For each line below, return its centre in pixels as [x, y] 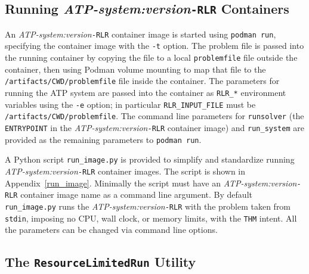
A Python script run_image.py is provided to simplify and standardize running [150, 159]
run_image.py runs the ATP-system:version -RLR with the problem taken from [148, 206]
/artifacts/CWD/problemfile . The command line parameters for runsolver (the [154, 116]
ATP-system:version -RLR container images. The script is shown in [125, 171]
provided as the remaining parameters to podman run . [103, 139]
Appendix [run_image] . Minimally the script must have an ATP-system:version [151, 183]
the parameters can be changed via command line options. [111, 230]
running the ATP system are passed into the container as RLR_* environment [146, 92]
